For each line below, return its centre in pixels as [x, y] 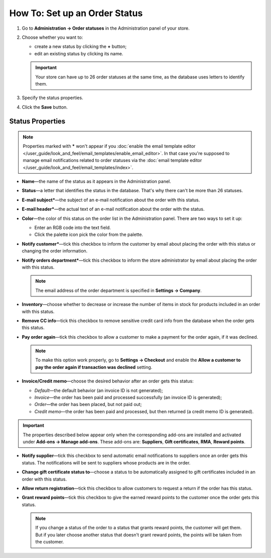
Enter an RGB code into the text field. [73, 227]
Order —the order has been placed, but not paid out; [88, 405]
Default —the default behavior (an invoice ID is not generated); [99, 390]
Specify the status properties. [52, 98]
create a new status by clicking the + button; [81, 47]
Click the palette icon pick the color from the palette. [89, 234]
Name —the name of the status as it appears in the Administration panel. [97, 182]
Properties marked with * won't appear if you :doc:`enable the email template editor [109, 146]
